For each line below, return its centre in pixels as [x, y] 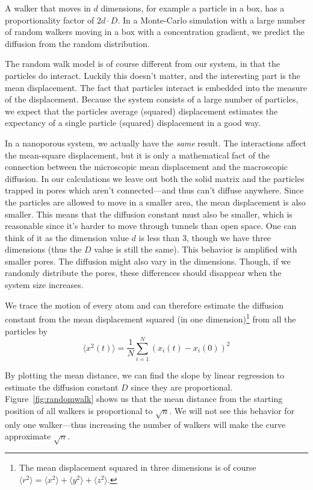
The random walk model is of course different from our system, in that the [143, 64]
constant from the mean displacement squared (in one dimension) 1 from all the [150, 318]
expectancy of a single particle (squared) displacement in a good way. [133, 123]
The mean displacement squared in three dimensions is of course [138, 467]
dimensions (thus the [43, 249]
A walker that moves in [48, 8]
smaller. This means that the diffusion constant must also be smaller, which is [149, 214]
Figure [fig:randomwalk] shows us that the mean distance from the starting [144, 399]
